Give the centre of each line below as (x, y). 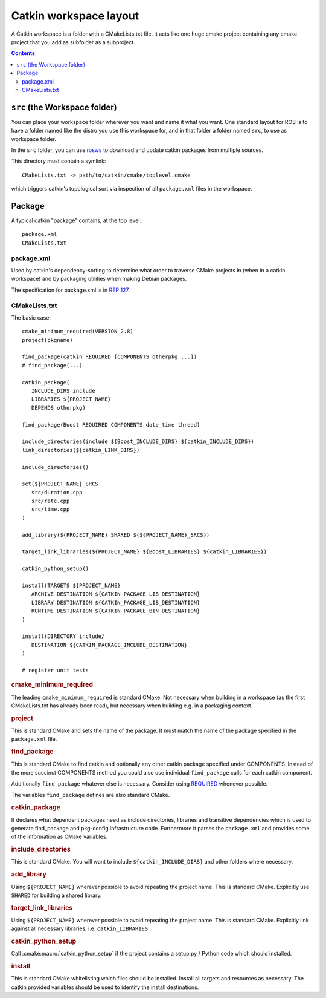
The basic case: (31, 317)
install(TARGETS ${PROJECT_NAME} (71, 586)
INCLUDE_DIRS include (63, 391)
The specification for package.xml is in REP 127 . (70, 290)
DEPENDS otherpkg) (58, 408)
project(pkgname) (47, 340)
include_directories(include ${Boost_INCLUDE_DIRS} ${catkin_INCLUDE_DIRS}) (138, 442)
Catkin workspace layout (75, 16)
